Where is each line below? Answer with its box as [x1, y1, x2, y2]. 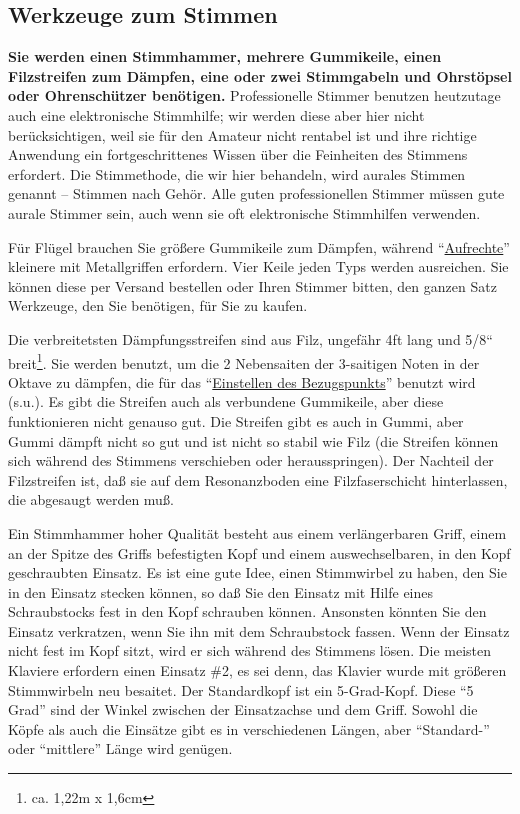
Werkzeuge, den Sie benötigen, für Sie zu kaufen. [8, 295, 308, 316]
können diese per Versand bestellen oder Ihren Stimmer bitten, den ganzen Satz [8, 275, 497, 296]
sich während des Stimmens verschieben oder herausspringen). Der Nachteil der [8, 450, 494, 471]
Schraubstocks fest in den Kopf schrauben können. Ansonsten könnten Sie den [8, 601, 487, 622]
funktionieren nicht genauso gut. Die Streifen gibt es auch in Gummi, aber [8, 410, 464, 431]
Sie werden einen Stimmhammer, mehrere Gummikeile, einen [8, 46, 442, 67]
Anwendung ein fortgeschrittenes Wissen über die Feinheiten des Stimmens [8, 144, 468, 165]
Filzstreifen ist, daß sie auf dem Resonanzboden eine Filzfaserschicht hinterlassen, [8, 469, 508, 490]
